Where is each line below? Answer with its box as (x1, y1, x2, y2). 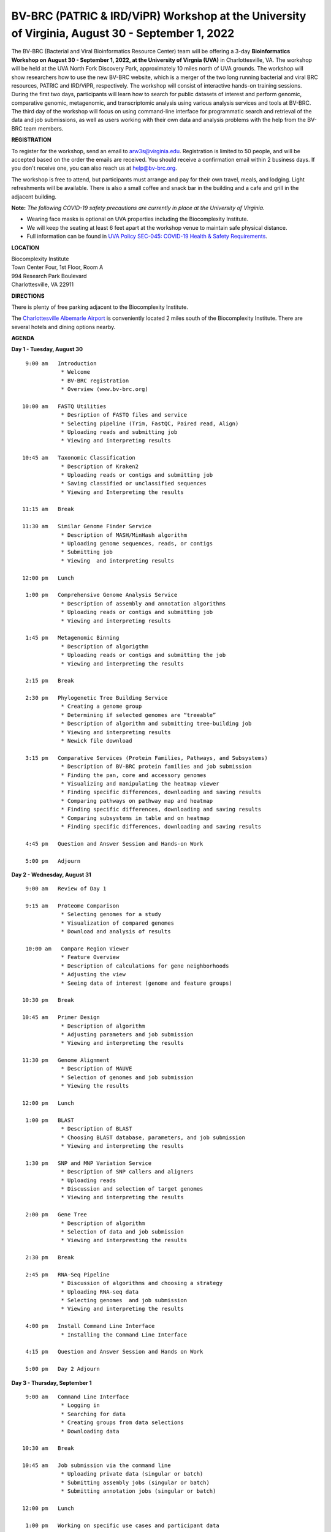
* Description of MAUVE (61, 1065, 132, 1072)
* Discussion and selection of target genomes (61, 1185, 204, 1192)
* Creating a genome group (61, 703, 142, 710)
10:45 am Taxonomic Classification (22, 454, 136, 461)
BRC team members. (11, 124, 64, 132)
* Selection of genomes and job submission (61, 1074, 194, 1081)
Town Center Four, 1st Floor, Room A (11, 264, 104, 271)
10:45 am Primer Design (22, 1014, 101, 1021)
